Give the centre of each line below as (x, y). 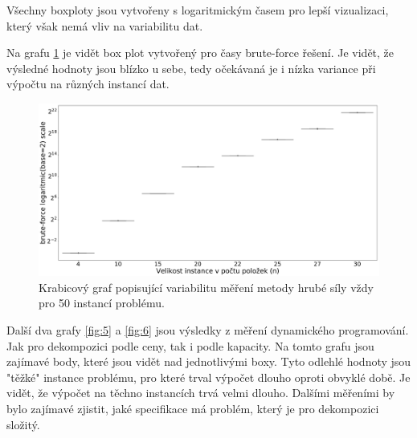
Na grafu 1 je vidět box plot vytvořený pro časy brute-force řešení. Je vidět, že (200, 53)
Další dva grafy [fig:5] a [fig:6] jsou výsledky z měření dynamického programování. (208, 330)
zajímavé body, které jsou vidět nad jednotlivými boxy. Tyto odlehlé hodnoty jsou (209, 361)
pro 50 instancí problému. (102, 303)
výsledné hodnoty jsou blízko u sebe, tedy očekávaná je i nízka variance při (191, 68)
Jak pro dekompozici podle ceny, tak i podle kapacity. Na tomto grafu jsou (190, 345)
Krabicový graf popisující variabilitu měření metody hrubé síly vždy (206, 287)
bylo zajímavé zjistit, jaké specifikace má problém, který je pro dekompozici (193, 409)
